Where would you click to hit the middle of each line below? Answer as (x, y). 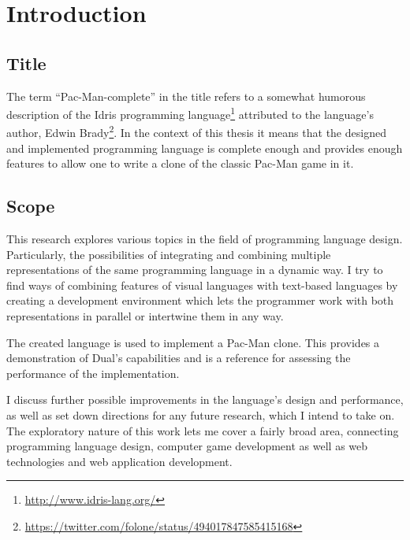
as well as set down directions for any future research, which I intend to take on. (201, 415)
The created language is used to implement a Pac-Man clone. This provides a (193, 342)
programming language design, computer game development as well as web (187, 446)
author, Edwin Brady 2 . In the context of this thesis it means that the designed (196, 131)
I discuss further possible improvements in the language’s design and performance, (205, 399)
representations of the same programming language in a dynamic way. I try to (195, 270)
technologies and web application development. (119, 461)
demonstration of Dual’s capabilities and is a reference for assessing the (179, 358)
